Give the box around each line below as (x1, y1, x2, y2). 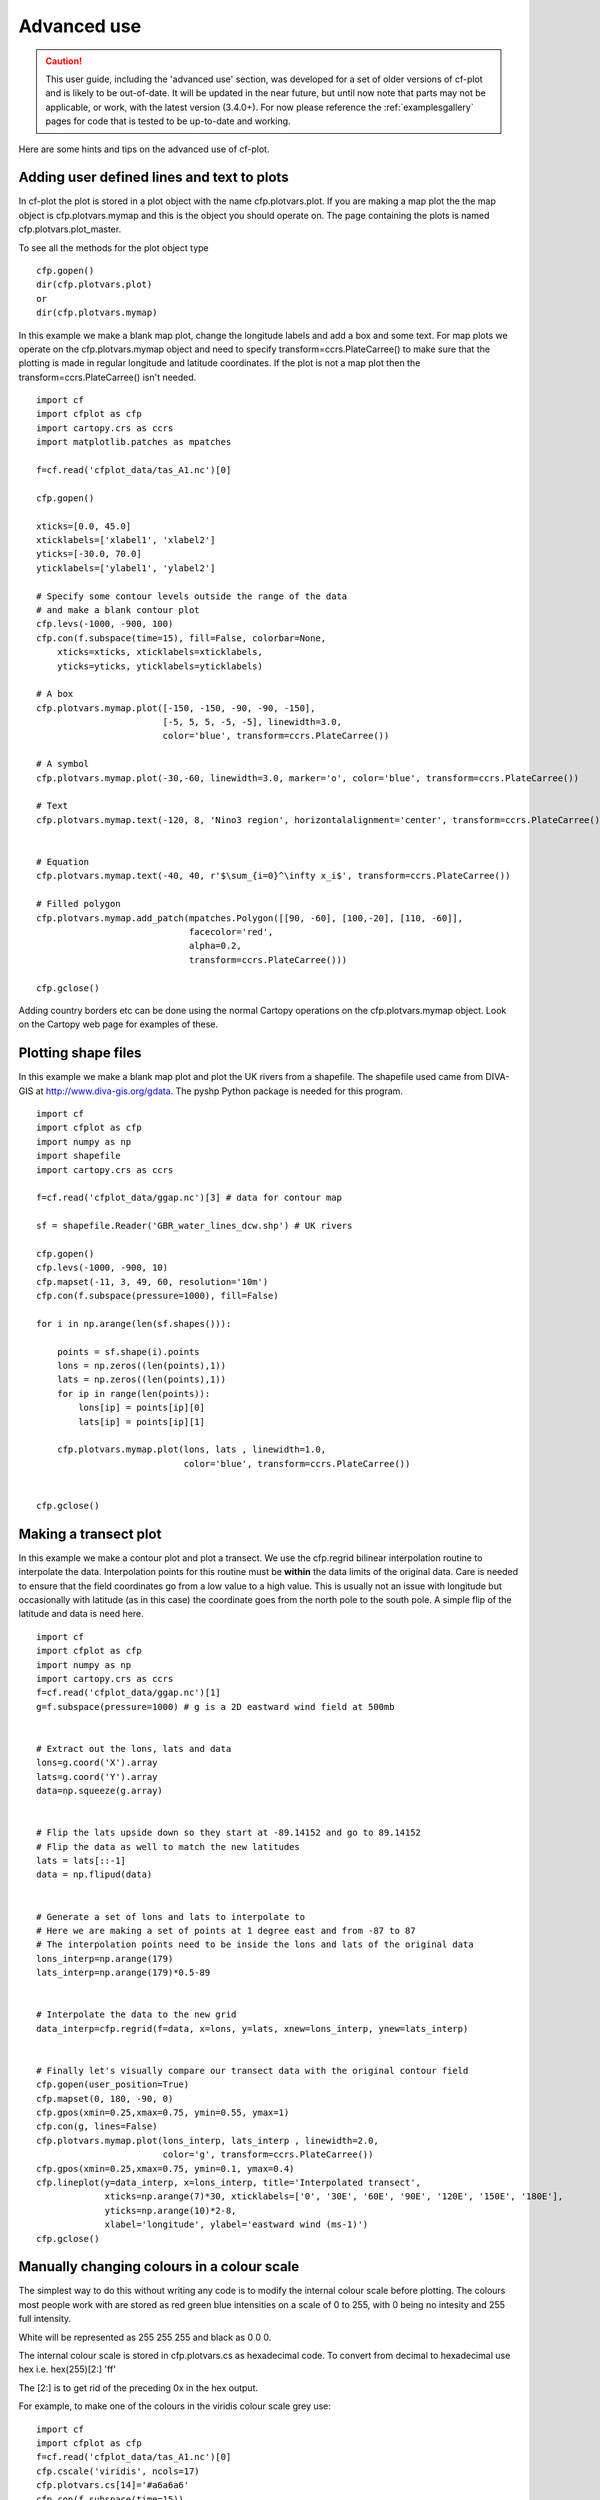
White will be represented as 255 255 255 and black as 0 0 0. (18, 2331, 272, 2343)
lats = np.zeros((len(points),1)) (56, 1374, 227, 1385)
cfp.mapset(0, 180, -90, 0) (36, 2093, 174, 2104)
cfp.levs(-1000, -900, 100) (36, 618, 174, 630)
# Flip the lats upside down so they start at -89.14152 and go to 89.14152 (36, 1827, 422, 1839)
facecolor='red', (188, 926, 274, 937)
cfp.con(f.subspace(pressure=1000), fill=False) (36, 1290, 279, 1302)
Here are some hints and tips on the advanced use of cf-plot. (18, 143, 270, 155)
